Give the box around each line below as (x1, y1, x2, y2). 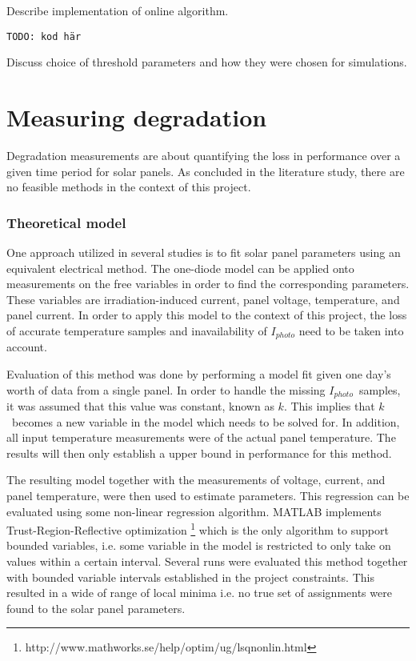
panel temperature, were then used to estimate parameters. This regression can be (6, 487, 410, 503)
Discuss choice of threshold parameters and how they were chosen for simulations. (6, 54, 407, 70)
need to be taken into (298, 322, 404, 339)
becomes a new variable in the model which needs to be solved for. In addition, (11, 413, 400, 430)
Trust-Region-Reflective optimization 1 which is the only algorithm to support (6, 519, 389, 538)
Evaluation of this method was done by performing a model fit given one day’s (6, 365, 391, 382)
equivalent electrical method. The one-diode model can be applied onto (6, 259, 354, 276)
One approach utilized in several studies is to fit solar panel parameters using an (6, 243, 401, 260)
